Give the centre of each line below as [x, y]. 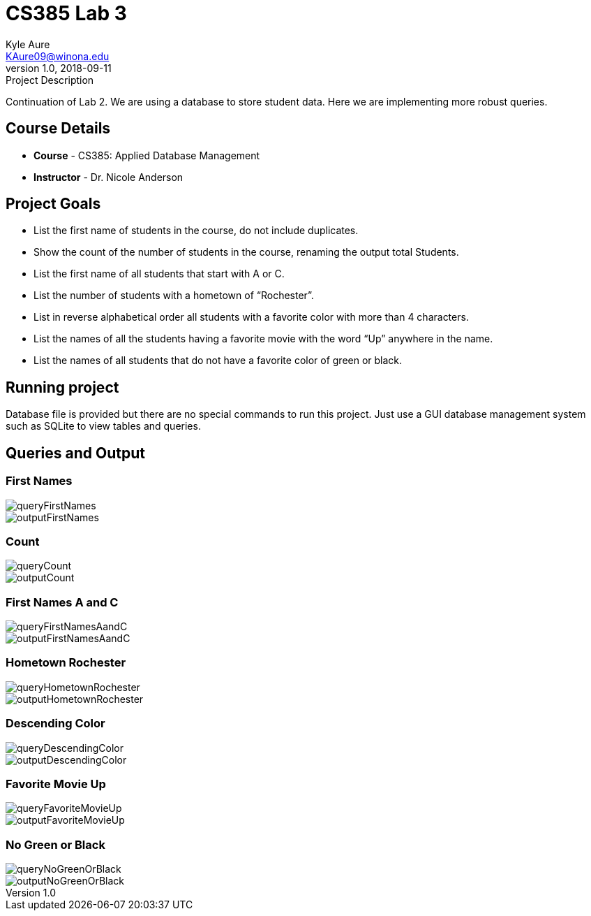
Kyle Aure [28, 44]
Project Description [50, 80]
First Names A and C [62, 602]
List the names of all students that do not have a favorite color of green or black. [218, 361]
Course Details [58, 129]
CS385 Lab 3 [66, 13]
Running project [62, 387]
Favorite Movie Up [56, 784]
